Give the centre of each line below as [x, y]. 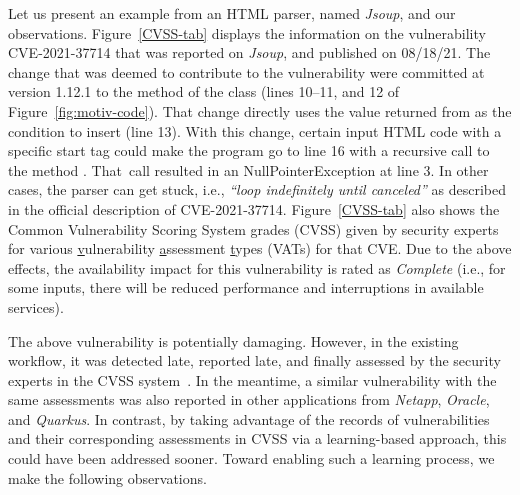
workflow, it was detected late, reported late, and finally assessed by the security [254, 360]
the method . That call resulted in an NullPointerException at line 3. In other [248, 169]
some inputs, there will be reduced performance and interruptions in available [246, 287]
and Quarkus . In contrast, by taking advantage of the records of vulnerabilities [249, 418]
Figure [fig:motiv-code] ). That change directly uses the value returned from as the [260, 110]
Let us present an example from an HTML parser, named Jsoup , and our [232, 13]
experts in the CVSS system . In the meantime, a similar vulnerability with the [252, 379]
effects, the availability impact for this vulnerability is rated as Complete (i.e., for [257, 267]
